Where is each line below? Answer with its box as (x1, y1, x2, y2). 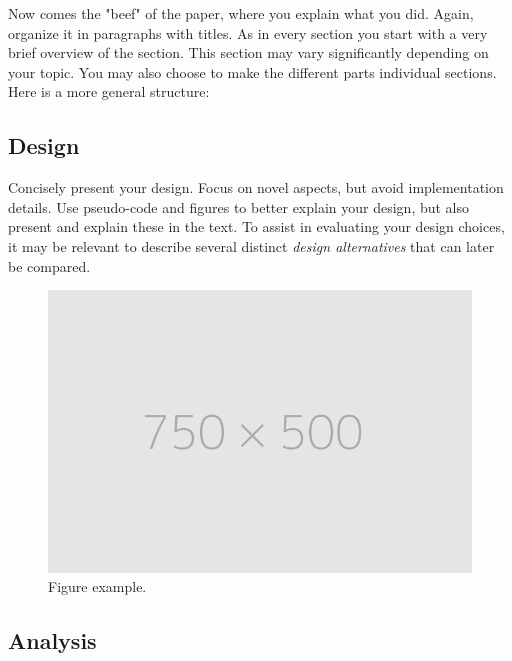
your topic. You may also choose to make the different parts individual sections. (8, 61, 497, 82)
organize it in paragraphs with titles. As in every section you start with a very (8, 22, 488, 43)
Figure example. (48, 576, 147, 597)
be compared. (8, 255, 91, 276)
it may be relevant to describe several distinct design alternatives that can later (8, 235, 495, 256)
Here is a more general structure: (8, 81, 210, 102)
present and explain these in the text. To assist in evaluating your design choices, (8, 216, 505, 237)
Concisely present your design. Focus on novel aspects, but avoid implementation (8, 177, 504, 198)
